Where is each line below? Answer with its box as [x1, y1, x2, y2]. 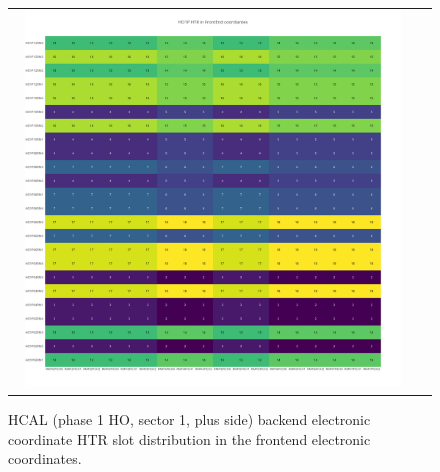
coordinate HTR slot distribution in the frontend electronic [8, 428, 371, 449]
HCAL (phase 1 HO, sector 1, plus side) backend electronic [8, 409, 371, 430]
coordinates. [8, 448, 82, 469]
